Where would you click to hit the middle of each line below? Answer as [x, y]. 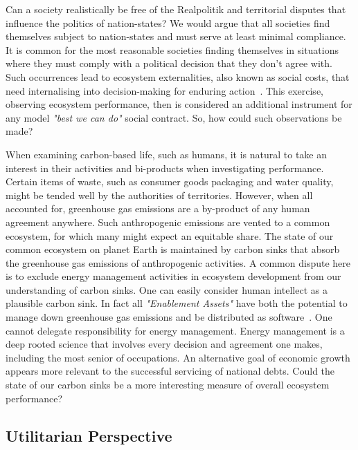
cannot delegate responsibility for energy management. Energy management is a [175, 330]
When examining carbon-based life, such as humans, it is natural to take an [167, 154]
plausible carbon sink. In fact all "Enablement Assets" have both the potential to [177, 303]
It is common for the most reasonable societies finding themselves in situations [172, 49]
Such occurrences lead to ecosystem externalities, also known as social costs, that [178, 76]
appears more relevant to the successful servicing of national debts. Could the [170, 371]
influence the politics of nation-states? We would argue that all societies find [168, 22]
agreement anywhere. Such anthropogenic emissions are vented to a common [168, 222]
